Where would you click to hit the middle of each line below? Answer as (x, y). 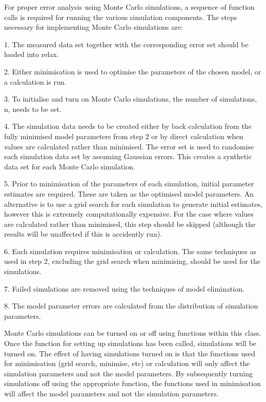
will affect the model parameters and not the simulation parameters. (111, 393)
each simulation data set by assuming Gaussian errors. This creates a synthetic (128, 156)
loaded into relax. (32, 54)
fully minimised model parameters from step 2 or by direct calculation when (124, 136)
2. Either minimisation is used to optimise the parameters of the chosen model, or (133, 71)
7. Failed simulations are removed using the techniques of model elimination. (124, 288)
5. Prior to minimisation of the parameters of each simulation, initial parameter (129, 184)
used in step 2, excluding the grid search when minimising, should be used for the (132, 261)
